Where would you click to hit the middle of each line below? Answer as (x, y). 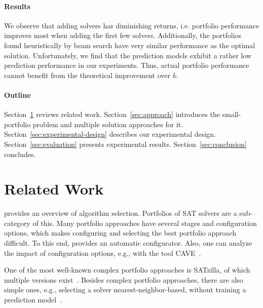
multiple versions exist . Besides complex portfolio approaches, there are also (124, 279)
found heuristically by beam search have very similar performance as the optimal (130, 45)
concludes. (20, 154)
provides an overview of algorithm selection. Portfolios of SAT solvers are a (121, 213)
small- (232, 114)
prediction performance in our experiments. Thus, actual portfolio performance (127, 65)
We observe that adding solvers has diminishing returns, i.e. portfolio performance (132, 25)
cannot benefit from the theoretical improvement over (87, 75)
